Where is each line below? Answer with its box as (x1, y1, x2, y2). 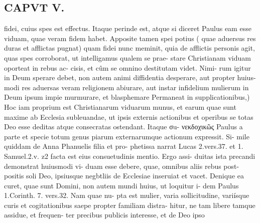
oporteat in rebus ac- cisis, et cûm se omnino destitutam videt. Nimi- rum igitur (4, 62, 251, 73)
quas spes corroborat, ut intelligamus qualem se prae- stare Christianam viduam (4, 52, 251, 63)
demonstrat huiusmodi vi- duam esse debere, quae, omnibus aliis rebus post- (4, 160, 239, 171)
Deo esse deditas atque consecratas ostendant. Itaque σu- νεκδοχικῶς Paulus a (4, 121, 243, 132)
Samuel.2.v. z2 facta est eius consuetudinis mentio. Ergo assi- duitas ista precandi (4, 150, 255, 161)
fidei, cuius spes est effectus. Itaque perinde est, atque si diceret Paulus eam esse (4, 23, 251, 34)
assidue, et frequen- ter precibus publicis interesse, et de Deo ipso (4, 209, 205, 220)
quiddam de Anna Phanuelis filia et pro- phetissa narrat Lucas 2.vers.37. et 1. (4, 141, 243, 151)
